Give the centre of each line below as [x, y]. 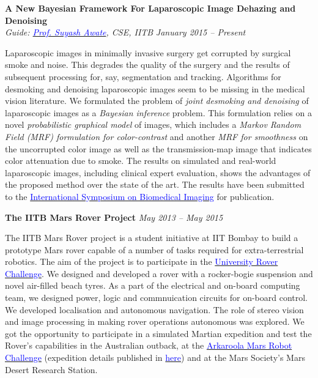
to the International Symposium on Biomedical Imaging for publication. [140, 196]
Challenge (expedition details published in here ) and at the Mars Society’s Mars [155, 358]
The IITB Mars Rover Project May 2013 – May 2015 [114, 217]
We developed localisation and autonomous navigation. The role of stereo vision [154, 309]
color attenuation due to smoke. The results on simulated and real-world [141, 161]
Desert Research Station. [51, 369]
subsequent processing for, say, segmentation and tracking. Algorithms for [143, 76]
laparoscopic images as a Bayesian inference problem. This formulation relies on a [158, 112]
